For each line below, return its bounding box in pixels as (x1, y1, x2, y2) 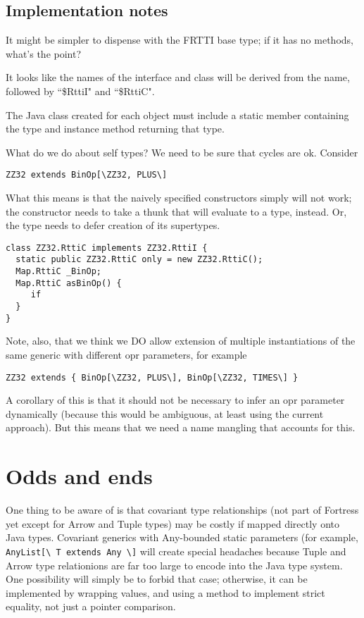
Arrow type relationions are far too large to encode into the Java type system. (6, 557, 343, 572)
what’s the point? (6, 46, 82, 61)
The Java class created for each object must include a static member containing (6, 107, 349, 122)
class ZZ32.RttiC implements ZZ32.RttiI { (6, 242, 208, 253)
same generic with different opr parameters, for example (6, 347, 247, 361)
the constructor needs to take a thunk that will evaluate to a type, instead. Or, (6, 204, 347, 218)
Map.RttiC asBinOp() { (15, 278, 122, 288)
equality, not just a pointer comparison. (6, 599, 176, 614)
